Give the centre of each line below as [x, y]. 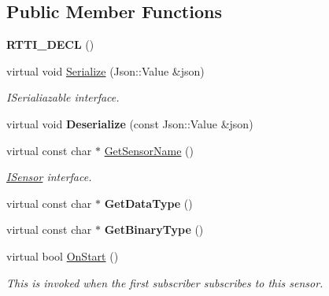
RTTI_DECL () [50, 44]
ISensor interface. [49, 177]
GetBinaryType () [154, 229]
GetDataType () [148, 203]
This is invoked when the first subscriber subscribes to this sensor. [165, 282]
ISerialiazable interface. [63, 97]
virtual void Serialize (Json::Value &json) [105, 70]
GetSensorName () [149, 150]
